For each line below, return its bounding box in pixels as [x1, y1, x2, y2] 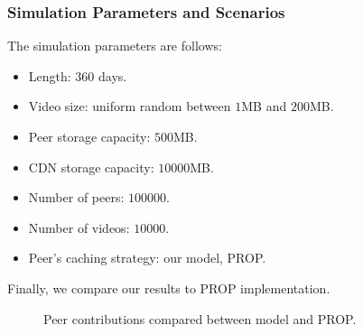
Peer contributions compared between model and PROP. [43, 309, 357, 328]
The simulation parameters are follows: [7, 36, 222, 55]
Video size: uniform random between [28, 97, 231, 116]
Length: [28, 66, 71, 85]
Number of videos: [28, 218, 130, 237]
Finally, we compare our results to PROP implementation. [7, 278, 330, 297]
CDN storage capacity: [28, 157, 154, 176]
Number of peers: [28, 188, 125, 207]
